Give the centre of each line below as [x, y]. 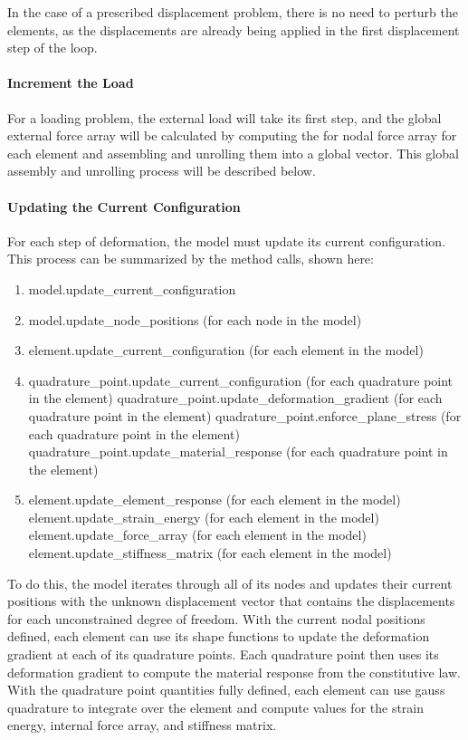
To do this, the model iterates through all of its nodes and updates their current [230, 583]
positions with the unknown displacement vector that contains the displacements [231, 601]
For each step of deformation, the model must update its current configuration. [227, 240]
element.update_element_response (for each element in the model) [215, 500]
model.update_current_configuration [132, 288]
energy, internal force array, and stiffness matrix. [142, 725]
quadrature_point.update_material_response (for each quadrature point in [238, 452]
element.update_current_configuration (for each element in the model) [226, 350]
